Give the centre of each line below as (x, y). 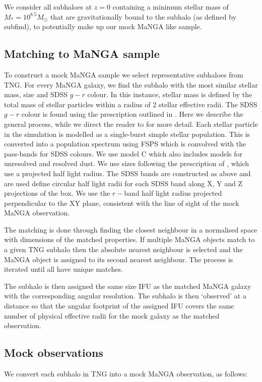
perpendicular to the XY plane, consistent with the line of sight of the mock (122, 203)
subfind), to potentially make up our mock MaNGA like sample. (103, 26)
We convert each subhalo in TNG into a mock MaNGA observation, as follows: (126, 374)
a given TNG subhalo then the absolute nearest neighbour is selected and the (123, 249)
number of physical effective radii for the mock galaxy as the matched (112, 315)
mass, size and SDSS (36, 94)
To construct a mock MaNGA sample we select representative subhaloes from (124, 74)
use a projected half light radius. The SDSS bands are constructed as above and (127, 173)
